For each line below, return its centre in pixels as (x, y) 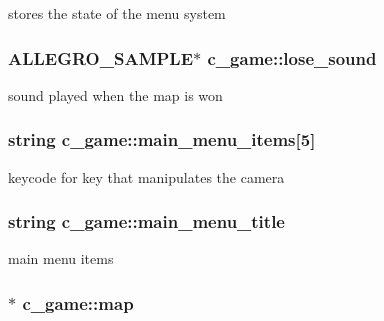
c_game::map (78, 302)
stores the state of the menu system (117, 13)
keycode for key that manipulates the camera (146, 176)
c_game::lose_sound (292, 57)
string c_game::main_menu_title (146, 221)
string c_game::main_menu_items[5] (162, 139)
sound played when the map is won (115, 94)
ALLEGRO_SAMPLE (101, 57)
